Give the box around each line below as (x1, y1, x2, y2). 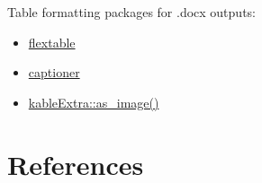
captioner (28, 63, 80, 82)
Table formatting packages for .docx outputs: (7, 3, 256, 21)
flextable (28, 32, 76, 51)
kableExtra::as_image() (28, 92, 159, 111)
